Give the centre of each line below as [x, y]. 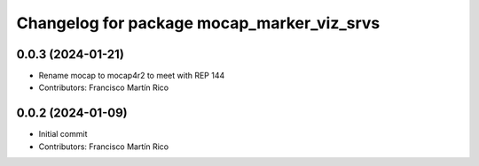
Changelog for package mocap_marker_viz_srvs [198, 23]
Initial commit [63, 134]
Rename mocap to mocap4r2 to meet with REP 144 [132, 76]
